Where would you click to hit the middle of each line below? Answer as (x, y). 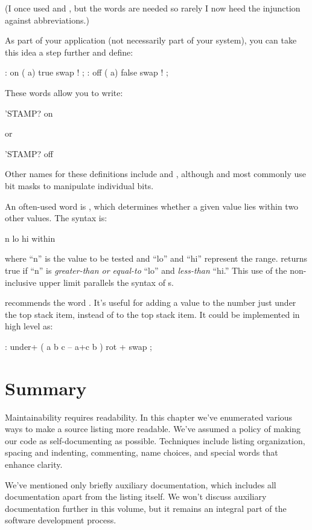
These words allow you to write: (64, 92)
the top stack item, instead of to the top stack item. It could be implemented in (152, 314)
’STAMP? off (29, 153)
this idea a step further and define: (69, 52)
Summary (46, 388)
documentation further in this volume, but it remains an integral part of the (146, 508)
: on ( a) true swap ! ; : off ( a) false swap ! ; (87, 72)
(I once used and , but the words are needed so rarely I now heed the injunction (153, 8)
